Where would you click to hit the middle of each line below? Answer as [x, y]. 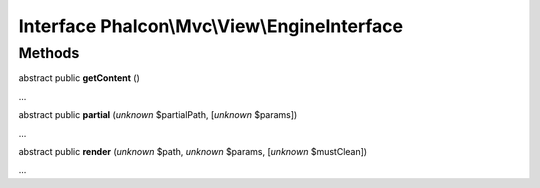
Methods [49, 53]
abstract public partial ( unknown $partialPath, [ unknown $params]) [158, 115]
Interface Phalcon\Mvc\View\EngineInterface [211, 26]
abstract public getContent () [79, 78]
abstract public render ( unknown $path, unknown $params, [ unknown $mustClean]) [193, 151]
